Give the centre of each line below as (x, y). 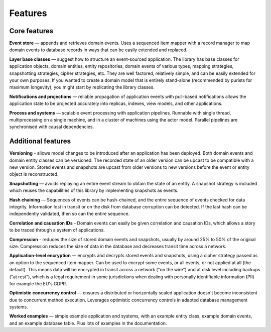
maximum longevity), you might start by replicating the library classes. (82, 87)
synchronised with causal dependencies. (52, 127)
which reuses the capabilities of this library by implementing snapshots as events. (94, 190)
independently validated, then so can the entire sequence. (70, 214)
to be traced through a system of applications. (57, 230)
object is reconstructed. (34, 174)
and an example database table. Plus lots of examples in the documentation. (88, 323)
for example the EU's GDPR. (38, 283)
